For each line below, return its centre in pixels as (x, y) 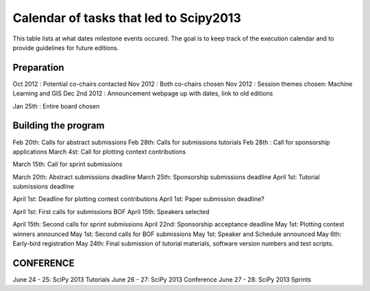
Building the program (59, 126)
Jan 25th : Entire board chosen (56, 106)
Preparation (38, 68)
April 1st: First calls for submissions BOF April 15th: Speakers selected (111, 211)
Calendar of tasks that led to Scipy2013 (127, 18)
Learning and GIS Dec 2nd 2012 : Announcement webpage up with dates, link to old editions (143, 93)
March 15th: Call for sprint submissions (67, 164)
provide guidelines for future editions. (66, 47)
